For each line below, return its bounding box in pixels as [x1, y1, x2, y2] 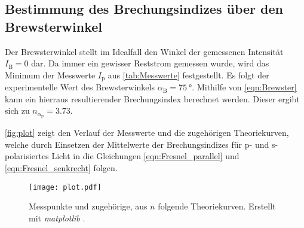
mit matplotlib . [29, 211, 85, 224]
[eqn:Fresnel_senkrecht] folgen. [5, 162, 118, 174]
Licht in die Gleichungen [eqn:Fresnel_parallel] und [51, 150, 239, 162]
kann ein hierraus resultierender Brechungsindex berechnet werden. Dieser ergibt [5, 92, 300, 105]
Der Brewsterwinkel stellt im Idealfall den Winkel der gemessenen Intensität [5, 45, 284, 57]
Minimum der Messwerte [5, 68, 96, 81]
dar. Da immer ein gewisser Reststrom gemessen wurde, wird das [31, 57, 269, 69]
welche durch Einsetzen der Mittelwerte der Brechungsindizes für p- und [5, 138, 269, 150]
